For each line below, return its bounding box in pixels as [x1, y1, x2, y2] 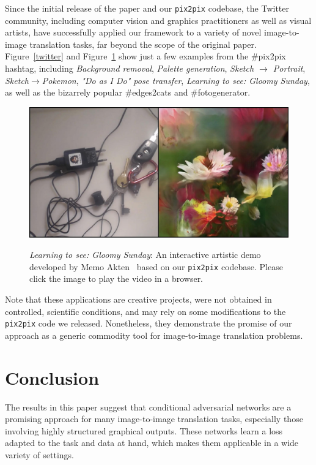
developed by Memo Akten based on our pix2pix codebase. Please [29, 260, 283, 273]
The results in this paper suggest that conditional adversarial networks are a [5, 400, 292, 413]
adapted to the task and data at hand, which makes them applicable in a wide [5, 436, 299, 449]
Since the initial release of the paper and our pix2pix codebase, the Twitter [5, 2, 289, 14]
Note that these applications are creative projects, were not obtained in [5, 293, 272, 306]
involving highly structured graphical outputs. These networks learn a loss [5, 424, 283, 437]
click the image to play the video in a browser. [29, 272, 204, 285]
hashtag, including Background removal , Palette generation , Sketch [5, 62, 254, 75]
